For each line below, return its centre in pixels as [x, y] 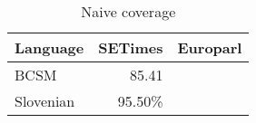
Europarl [210, 47]
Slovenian [45, 101]
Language [49, 47]
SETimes [131, 47]
